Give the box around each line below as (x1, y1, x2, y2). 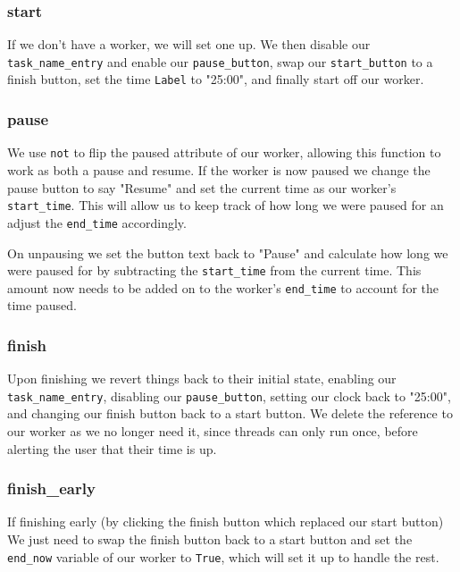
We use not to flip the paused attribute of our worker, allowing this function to (7, 143, 441, 162)
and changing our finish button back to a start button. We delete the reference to (7, 404, 453, 423)
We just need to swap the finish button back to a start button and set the (7, 530, 413, 549)
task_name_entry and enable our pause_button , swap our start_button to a (7, 52, 433, 71)
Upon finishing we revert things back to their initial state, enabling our (7, 369, 397, 388)
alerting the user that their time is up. (7, 439, 217, 458)
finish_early (7, 477, 96, 500)
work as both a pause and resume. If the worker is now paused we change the (7, 161, 431, 179)
